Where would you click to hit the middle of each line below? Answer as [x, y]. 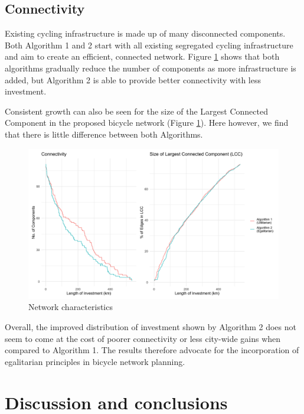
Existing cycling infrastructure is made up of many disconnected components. [145, 33]
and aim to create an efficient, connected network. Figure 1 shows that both [142, 56]
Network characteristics [71, 307]
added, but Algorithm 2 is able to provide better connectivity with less [133, 79]
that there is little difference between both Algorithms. [104, 134]
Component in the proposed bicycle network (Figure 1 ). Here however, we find [147, 123]
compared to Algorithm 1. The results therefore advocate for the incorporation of [152, 350]
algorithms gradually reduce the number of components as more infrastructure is [151, 68]
